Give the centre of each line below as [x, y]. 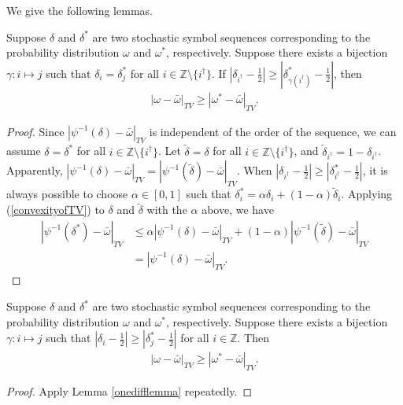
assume [24, 151]
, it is [375, 170]
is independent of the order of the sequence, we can [273, 131]
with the [167, 210]
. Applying [367, 194]
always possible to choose [67, 194]
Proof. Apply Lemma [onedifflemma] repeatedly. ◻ [129, 391]
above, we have [238, 210]
